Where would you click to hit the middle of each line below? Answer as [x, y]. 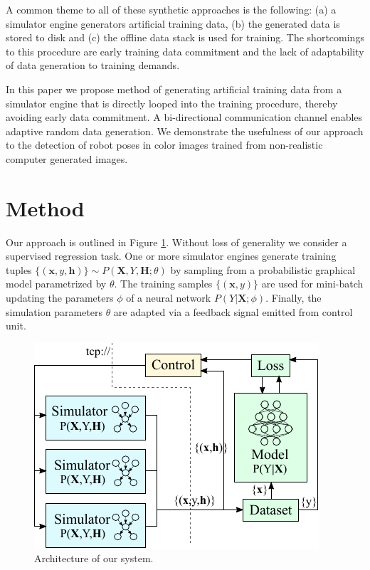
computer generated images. [67, 158]
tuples [19, 269]
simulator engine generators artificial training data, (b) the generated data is [173, 23]
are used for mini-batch [312, 284]
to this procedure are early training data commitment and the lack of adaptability [185, 51]
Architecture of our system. [94, 558]
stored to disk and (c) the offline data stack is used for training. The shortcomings [185, 37]
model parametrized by [56, 284]
